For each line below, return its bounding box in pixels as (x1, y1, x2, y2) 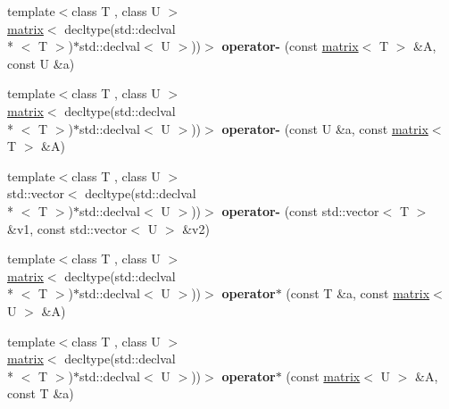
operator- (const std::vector (221, 201, 379, 220)
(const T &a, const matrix (286, 284, 430, 303)
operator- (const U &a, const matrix (221, 119, 428, 138)
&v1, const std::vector (7, 219, 128, 238)
